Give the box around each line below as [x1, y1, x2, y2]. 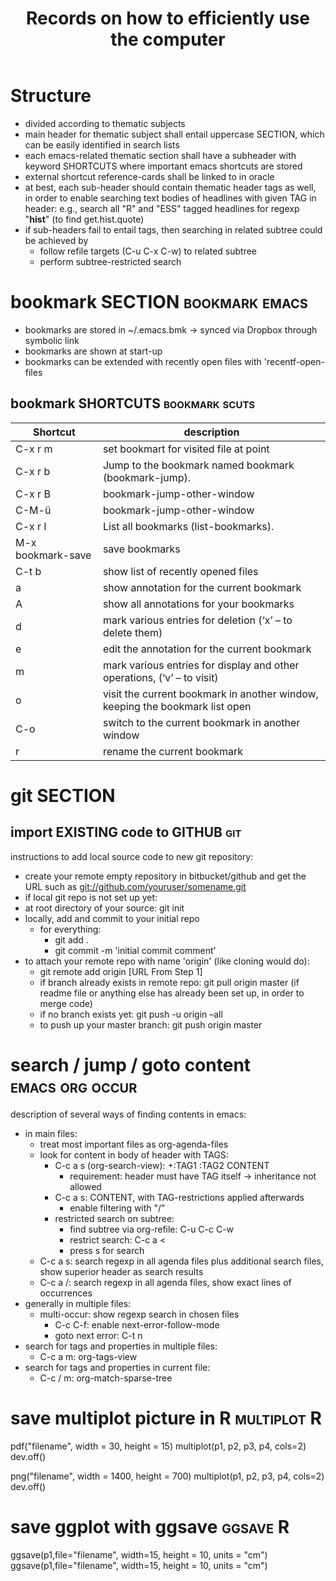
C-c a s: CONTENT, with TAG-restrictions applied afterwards [54, 1191, 305, 1203]
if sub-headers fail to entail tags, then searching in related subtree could [24, 223, 323, 236]
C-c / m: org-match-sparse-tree [39, 1372, 173, 1384]
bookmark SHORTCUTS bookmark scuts [10, 395, 256, 412]
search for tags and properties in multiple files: [24, 1340, 218, 1352]
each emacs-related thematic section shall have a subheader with [24, 149, 297, 161]
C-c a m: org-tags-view [39, 1350, 138, 1362]
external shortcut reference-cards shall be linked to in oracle [24, 170, 275, 182]
